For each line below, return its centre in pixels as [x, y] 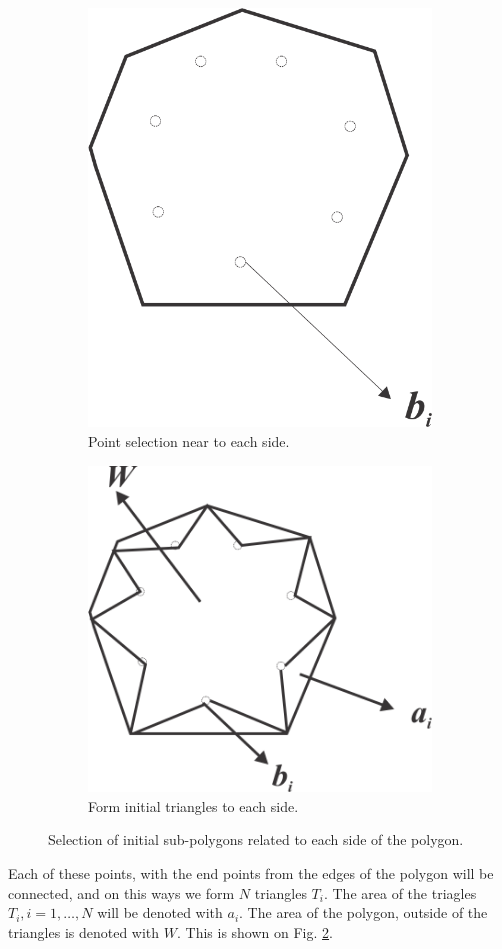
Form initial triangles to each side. [193, 805]
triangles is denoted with [84, 931]
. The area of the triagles [400, 892]
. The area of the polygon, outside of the [363, 912]
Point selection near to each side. [189, 441]
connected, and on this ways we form [121, 892]
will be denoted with [160, 912]
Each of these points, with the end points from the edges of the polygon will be [251, 872]
